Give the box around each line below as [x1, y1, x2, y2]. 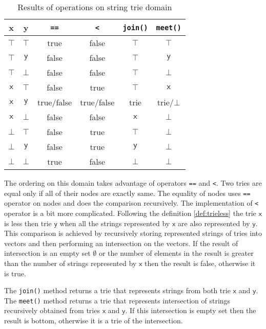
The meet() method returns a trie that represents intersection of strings [4, 295, 231, 305]
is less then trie [4, 217, 52, 228]
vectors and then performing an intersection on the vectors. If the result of [4, 237, 238, 248]
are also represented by [178, 217, 250, 228]
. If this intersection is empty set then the [125, 305, 256, 316]
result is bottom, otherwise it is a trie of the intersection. [4, 315, 183, 326]
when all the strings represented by [59, 217, 170, 228]
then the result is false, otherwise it [145, 257, 256, 268]
